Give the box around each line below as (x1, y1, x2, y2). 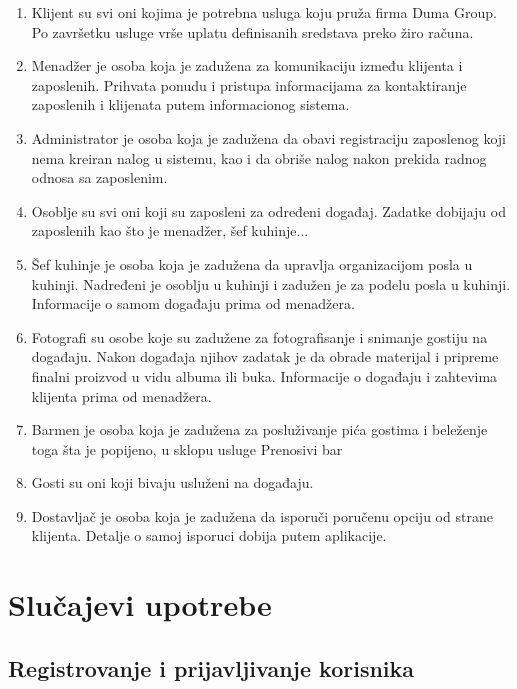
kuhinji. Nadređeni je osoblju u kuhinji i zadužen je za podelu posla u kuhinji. (31, 273, 511, 294)
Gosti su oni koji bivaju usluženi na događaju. (31, 472, 314, 493)
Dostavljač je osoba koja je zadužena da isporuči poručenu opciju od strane (31, 505, 493, 526)
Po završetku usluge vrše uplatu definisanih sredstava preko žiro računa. (31, 21, 474, 42)
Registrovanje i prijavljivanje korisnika (8, 652, 415, 683)
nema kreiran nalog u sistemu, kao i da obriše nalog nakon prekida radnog (31, 147, 487, 168)
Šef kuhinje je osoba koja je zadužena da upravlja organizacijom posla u (31, 253, 473, 274)
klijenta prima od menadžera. (31, 385, 212, 406)
